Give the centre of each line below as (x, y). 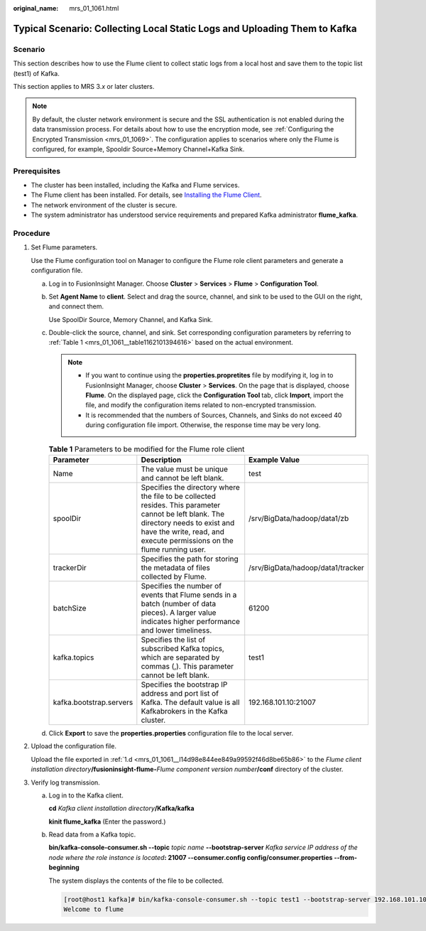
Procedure (32, 233)
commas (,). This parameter (187, 666)
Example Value (274, 460)
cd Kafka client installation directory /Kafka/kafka (121, 808)
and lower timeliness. (176, 630)
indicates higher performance (191, 621)
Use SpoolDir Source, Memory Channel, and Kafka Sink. (131, 319)
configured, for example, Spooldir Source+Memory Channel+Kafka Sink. (138, 149)
